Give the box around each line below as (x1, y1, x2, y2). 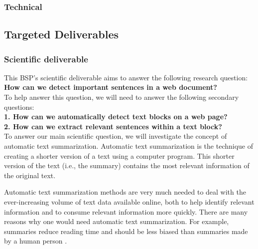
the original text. (4, 170, 56, 180)
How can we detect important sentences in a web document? (4, 82, 217, 92)
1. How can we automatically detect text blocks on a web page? (4, 111, 228, 122)
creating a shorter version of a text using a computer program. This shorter (4, 150, 235, 161)
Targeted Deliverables (4, 26, 119, 42)
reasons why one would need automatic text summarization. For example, (4, 216, 229, 227)
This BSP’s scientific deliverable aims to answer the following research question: (4, 72, 248, 82)
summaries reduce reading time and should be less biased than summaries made (4, 226, 248, 236)
